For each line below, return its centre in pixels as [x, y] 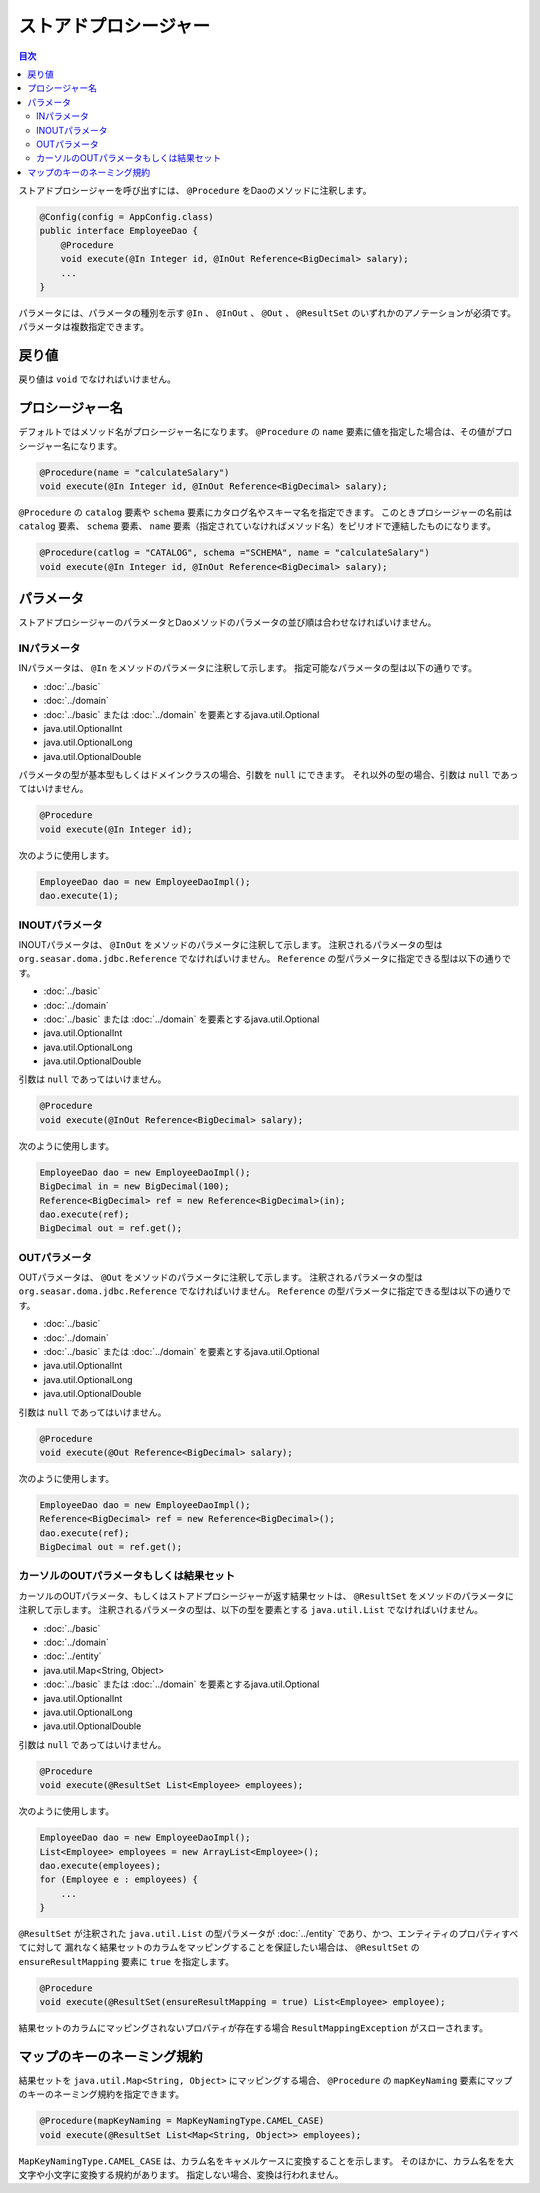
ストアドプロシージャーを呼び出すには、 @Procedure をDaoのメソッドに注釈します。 [195, 191]
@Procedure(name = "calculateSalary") [134, 472]
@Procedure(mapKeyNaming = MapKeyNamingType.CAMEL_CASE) [182, 2121]
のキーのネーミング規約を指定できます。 [101, 2094]
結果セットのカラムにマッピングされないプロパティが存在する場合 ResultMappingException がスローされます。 [253, 2028]
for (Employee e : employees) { [119, 1879]
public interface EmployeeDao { [119, 231]
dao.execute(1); [79, 896]
